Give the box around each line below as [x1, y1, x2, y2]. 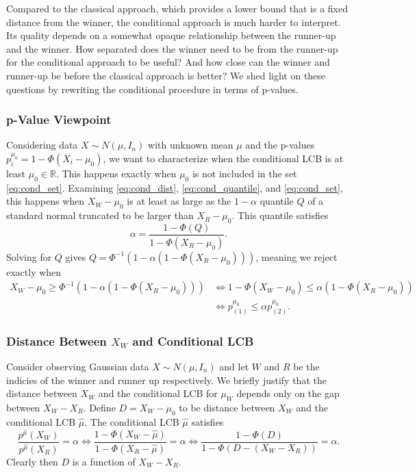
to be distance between [179, 400, 275, 414]
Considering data [6, 138, 78, 152]
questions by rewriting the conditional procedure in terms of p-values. [6, 81, 299, 96]
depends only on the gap [236, 386, 340, 400]
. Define [83, 400, 116, 414]
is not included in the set [192, 166, 297, 180]
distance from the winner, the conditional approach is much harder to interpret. [6, 14, 341, 29]
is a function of [72, 454, 136, 468]
